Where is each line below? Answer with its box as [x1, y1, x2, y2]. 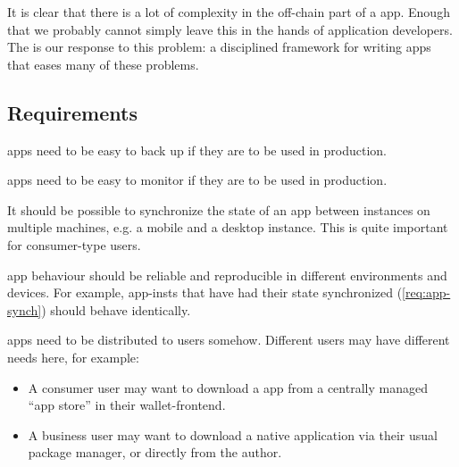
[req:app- [402, 283, 451, 302]
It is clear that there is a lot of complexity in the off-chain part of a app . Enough [7, 3, 450, 21]
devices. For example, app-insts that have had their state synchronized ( [7, 283, 403, 302]
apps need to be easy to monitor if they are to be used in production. [7, 171, 388, 189]
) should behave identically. [41, 300, 191, 319]
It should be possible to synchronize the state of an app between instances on [7, 200, 430, 219]
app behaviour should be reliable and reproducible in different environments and [7, 265, 447, 284]
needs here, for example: [7, 347, 139, 366]
